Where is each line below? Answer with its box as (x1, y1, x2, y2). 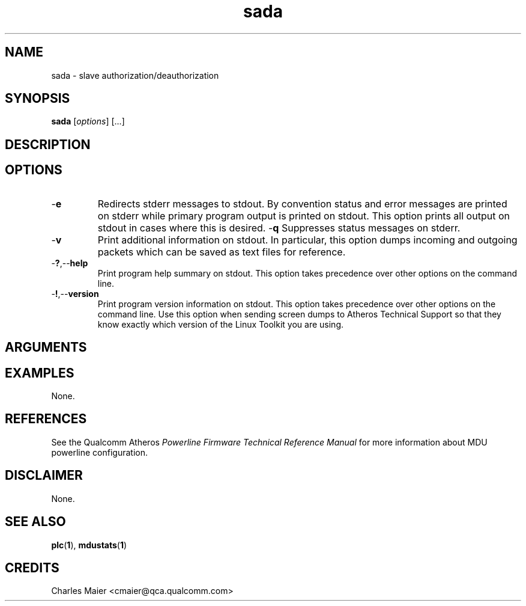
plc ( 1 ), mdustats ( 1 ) (51, 539, 127, 550)
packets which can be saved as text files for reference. (97, 245, 346, 258)
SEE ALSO (5, 514, 66, 530)
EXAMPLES (5, 365, 74, 381)
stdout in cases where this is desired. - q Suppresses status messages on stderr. (97, 221, 461, 234)
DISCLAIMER (5, 468, 83, 483)
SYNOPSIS (5, 91, 70, 106)
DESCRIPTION (5, 136, 91, 152)
